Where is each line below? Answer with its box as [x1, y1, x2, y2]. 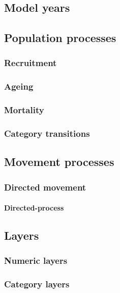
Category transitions [4, 127, 90, 140]
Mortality [4, 103, 44, 116]
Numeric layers [4, 254, 68, 267]
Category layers [4, 278, 70, 290]
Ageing [4, 80, 34, 93]
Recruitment [4, 56, 57, 69]
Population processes [4, 30, 116, 46]
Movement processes [4, 154, 114, 170]
